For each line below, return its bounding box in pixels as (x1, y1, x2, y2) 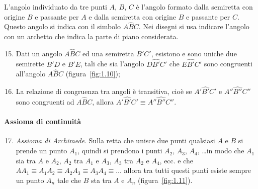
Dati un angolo (16, 48, 62, 58)
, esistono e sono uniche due (151, 48, 237, 58)
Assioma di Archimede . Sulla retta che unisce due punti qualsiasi (16, 135, 215, 146)
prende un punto (16, 145, 67, 156)
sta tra (91, 174, 112, 185)
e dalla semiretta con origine (89, 11, 176, 22)
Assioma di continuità (4, 116, 81, 127)
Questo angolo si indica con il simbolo (4, 21, 121, 32)
